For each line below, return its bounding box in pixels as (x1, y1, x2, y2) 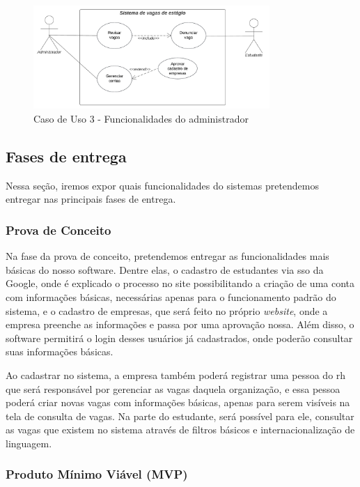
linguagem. (6, 435, 52, 450)
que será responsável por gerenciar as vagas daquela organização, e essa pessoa (6, 381, 341, 396)
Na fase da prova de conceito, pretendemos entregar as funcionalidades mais (6, 249, 329, 263)
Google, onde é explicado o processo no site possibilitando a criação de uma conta (6, 276, 355, 291)
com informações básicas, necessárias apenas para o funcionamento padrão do (6, 289, 336, 304)
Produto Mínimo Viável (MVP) (6, 465, 188, 483)
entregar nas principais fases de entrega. (6, 192, 176, 206)
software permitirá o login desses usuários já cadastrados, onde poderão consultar (6, 330, 353, 345)
